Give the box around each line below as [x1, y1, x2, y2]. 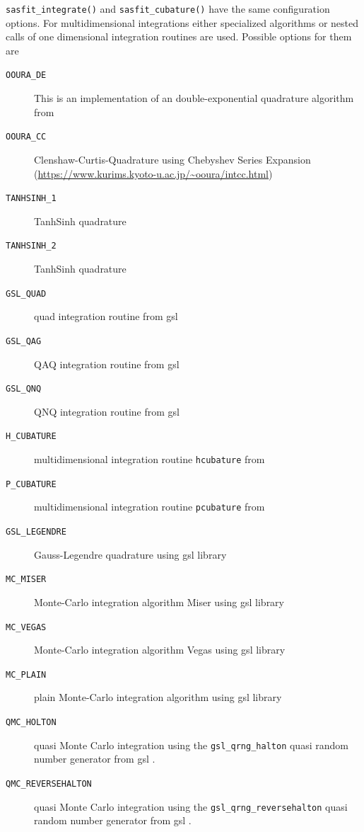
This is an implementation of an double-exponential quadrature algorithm [34, 91, 354, 106]
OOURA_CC [6, 132, 47, 142]
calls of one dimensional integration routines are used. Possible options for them [6, 29, 352, 44]
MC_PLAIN [6, 669, 47, 680]
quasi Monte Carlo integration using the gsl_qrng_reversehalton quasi [34, 799, 348, 814]
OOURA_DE [6, 70, 47, 81]
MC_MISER [6, 574, 47, 585]
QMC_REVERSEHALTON [6, 778, 92, 789]
